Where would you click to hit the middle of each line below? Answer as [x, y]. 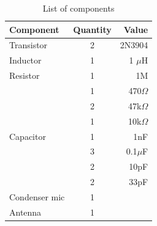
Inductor [25, 60]
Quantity [92, 29]
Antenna [25, 212]
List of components [78, 8]
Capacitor [28, 136]
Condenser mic [37, 196]
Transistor [29, 45]
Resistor [25, 75]
